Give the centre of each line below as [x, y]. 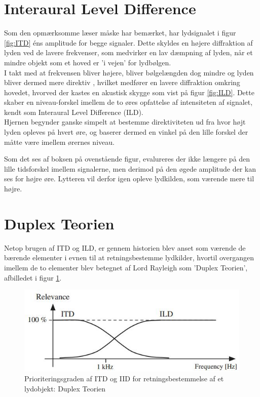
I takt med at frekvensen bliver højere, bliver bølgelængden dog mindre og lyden [129, 72]
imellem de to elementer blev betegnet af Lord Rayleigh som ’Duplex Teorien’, [126, 267]
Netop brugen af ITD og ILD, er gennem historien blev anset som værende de [125, 247]
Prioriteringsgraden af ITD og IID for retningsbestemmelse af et [124, 379]
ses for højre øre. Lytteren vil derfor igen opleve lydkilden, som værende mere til [129, 178]
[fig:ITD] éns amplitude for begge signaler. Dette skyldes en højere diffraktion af [128, 42]
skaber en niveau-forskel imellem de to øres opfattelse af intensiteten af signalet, [128, 102]
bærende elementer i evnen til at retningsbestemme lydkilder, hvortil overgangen [129, 257]
